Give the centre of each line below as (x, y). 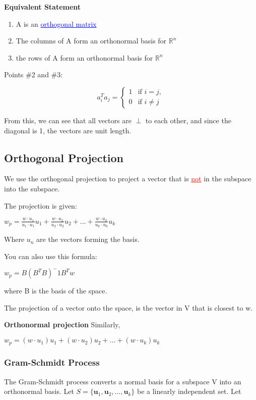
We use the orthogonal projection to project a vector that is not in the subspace (128, 179)
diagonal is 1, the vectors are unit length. (68, 130)
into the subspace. (32, 188)
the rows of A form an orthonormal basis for (84, 57)
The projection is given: (41, 205)
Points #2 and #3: (34, 74)
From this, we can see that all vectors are (68, 120)
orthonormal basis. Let (39, 391)
